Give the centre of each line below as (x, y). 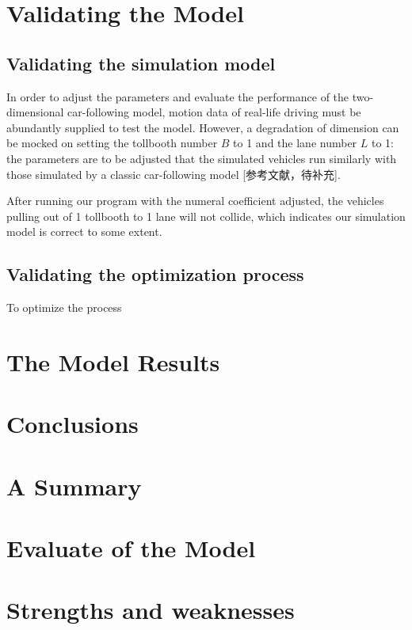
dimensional (35, 112)
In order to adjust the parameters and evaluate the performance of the (178, 96)
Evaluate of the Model (131, 548)
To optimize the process (64, 307)
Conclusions (72, 424)
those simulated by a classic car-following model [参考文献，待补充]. (174, 174)
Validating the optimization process (155, 274)
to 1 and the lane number (295, 143)
